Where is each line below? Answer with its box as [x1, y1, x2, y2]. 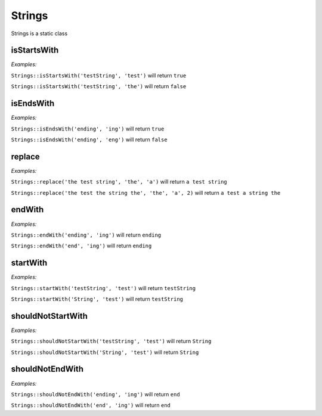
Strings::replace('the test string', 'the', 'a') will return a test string [11, 178, 228, 185]
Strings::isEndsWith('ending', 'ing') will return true [11, 125, 165, 132]
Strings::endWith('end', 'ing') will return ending [11, 242, 152, 250]
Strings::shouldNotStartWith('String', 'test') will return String [11, 349, 199, 356]
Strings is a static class [11, 30, 68, 37]
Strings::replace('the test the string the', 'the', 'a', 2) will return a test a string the [11, 189, 281, 196]
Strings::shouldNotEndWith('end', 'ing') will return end [11, 402, 171, 409]
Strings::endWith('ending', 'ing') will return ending [11, 231, 162, 238]
